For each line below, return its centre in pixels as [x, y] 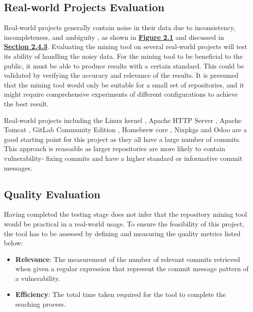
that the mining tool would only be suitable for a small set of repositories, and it [124, 84]
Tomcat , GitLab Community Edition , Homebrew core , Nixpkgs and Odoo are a [126, 130]
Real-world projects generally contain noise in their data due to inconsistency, [120, 27]
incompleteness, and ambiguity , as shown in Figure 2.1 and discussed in [114, 37]
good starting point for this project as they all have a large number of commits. [122, 139]
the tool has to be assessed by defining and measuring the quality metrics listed [122, 233]
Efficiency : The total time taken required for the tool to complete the [120, 294]
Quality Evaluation [52, 194]
